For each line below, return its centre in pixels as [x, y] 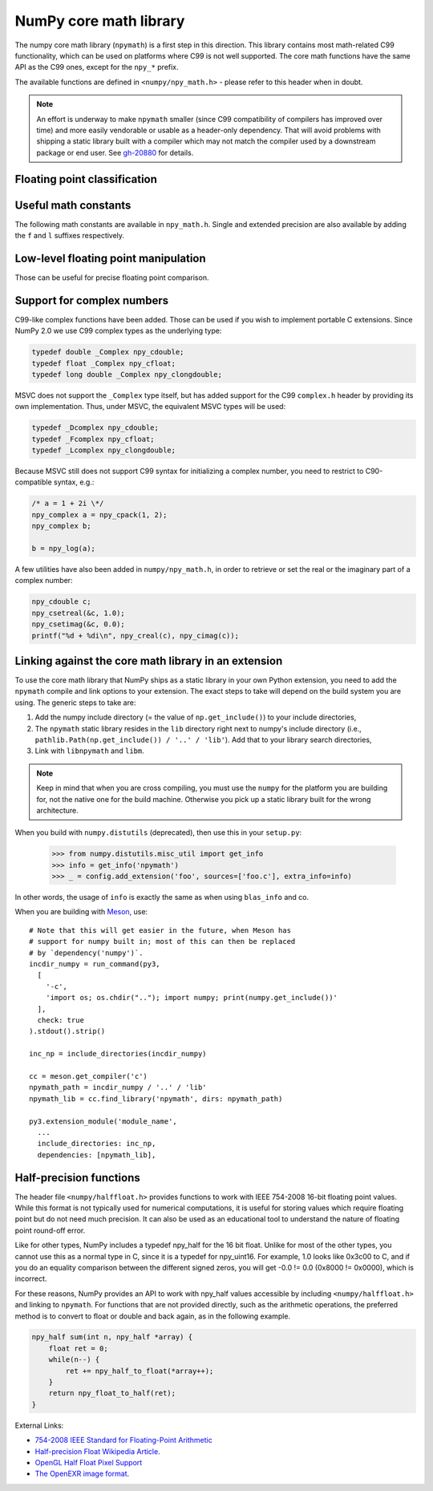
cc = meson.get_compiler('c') [89, 1076]
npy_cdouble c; [61, 602]
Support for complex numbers [92, 300]
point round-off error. [50, 1230]
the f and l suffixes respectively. [69, 235]
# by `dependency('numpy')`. [86, 953]
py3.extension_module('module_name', [103, 1121]
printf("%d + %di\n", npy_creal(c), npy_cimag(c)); [136, 635]
